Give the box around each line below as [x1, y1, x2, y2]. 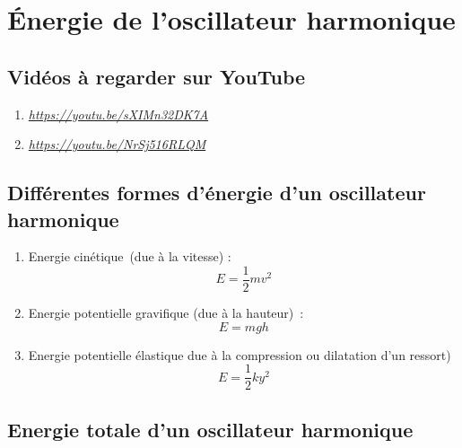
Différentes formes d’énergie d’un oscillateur [7, 179, 426, 206]
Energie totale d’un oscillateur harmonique [7, 415, 414, 443]
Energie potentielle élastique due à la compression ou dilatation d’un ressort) [28, 345, 451, 364]
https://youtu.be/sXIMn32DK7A [28, 104, 209, 123]
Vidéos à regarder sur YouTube [7, 62, 306, 90]
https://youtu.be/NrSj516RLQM [28, 135, 206, 154]
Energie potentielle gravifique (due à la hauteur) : [28, 303, 304, 322]
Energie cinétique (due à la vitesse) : [28, 247, 231, 266]
